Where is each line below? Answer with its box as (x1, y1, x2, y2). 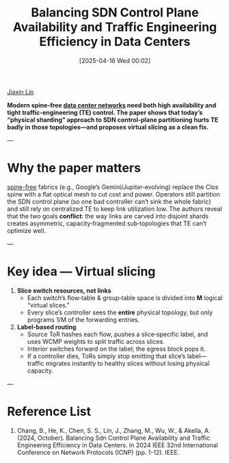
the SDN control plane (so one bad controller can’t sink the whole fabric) (7, 197, 211, 205)
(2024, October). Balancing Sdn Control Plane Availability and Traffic (16, 434, 211, 442)
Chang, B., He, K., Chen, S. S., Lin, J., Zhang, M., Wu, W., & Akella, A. (16, 426, 211, 434)
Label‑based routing (16, 323, 77, 331)
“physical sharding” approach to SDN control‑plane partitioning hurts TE (7, 115, 219, 124)
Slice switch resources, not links (16, 286, 111, 295)
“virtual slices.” (27, 301, 70, 309)
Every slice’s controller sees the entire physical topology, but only (27, 308, 213, 316)
